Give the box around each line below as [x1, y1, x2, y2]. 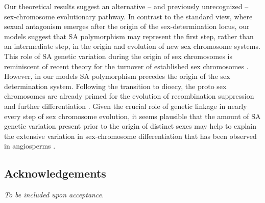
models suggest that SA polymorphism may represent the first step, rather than [4, 31, 254, 41]
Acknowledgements [4, 165, 106, 181]
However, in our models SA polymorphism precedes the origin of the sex [4, 71, 230, 81]
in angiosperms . [4, 140, 56, 151]
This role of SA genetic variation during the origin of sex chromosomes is [4, 50, 233, 61]
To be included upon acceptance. [4, 189, 104, 200]
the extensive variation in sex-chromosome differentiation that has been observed [4, 130, 257, 141]
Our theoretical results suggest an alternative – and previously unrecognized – [4, 1, 249, 11]
